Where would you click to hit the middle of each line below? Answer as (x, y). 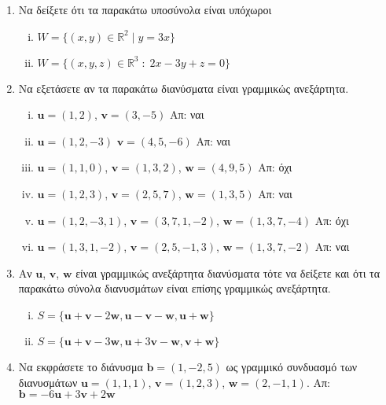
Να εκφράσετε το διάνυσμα (81, 366)
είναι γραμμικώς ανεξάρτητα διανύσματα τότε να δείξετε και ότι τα (228, 272)
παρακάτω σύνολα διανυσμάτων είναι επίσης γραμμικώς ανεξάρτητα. (175, 288)
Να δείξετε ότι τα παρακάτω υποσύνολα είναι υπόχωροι (145, 9)
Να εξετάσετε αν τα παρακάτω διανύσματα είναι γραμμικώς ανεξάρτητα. (184, 88)
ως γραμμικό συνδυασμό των (292, 366)
